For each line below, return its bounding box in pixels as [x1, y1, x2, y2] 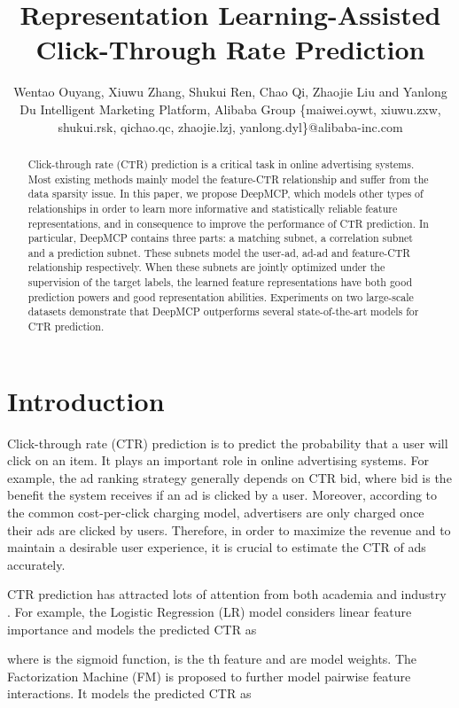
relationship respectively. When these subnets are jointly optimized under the [27, 260, 385, 275]
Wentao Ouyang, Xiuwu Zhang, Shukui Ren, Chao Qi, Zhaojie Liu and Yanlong [13, 82, 447, 101]
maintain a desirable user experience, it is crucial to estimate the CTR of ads [7, 538, 426, 556]
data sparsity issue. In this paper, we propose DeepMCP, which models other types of [27, 186, 424, 201]
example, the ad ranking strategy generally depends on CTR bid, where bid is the [7, 468, 452, 486]
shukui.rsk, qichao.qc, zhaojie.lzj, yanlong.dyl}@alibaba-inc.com [58, 117, 403, 136]
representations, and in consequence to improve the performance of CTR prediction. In [27, 215, 429, 230]
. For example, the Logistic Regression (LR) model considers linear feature [7, 603, 412, 621]
